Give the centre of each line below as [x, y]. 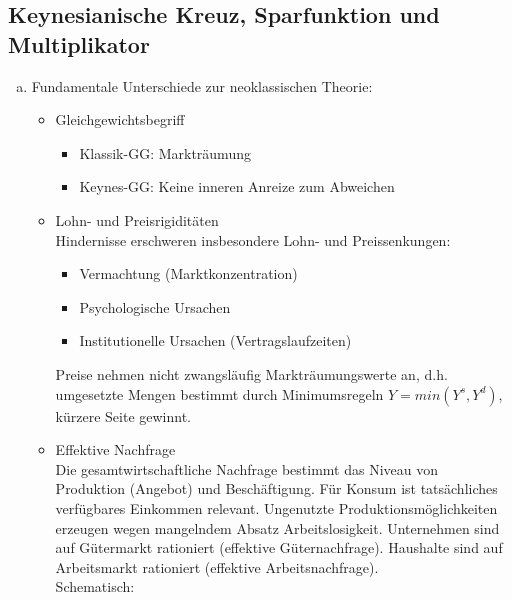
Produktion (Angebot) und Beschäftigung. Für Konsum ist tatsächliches [276, 488]
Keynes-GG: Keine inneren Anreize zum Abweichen [237, 186]
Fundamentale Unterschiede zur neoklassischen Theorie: [202, 85]
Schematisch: [95, 586]
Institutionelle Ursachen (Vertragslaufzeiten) [215, 340]
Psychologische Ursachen [155, 306]
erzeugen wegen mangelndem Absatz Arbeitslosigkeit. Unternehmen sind [277, 527]
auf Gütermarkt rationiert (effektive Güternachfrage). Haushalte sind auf [279, 547]
